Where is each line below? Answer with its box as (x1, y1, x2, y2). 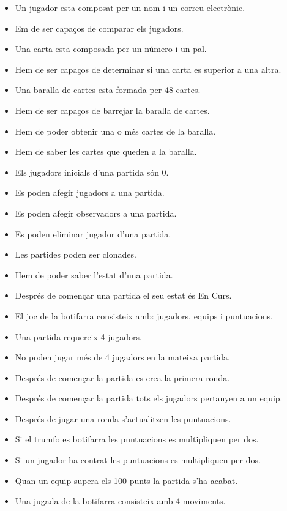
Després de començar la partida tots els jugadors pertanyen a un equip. (15, 392, 283, 405)
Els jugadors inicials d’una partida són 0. (15, 165, 169, 178)
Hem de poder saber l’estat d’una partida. (15, 268, 173, 281)
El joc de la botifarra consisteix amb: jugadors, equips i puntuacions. (15, 309, 273, 322)
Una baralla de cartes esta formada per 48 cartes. (15, 83, 201, 96)
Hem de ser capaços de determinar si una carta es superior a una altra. (15, 62, 281, 75)
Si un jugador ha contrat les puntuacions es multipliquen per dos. (15, 453, 261, 466)
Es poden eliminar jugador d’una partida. (15, 227, 171, 240)
